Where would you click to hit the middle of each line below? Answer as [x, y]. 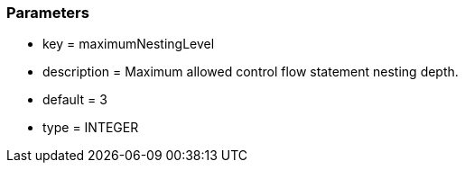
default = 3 [75, 100]
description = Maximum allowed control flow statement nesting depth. [251, 72]
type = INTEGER [91, 128]
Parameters [48, 13]
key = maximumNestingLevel [129, 44]
